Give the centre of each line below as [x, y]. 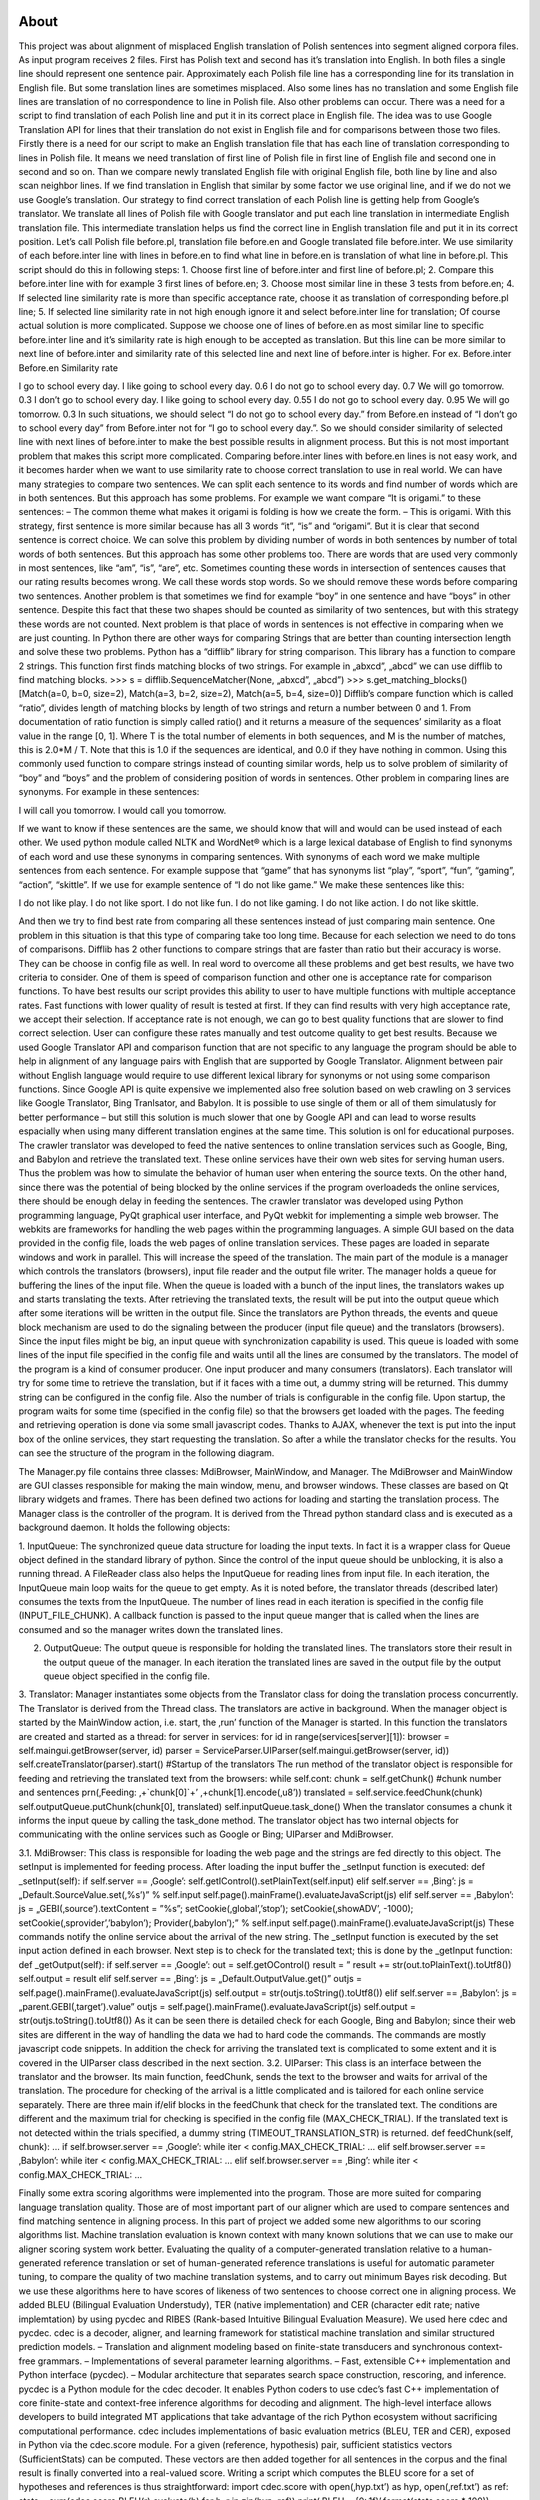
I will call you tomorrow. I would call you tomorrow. [122, 810]
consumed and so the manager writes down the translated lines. [151, 1629]
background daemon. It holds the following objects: [124, 1527]
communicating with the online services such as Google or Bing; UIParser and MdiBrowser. [206, 1834]
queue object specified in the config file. [126, 1676]
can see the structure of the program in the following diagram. [146, 1453]
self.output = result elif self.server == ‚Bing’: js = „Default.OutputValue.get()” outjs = [190, 1979]
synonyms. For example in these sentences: [109, 792]
